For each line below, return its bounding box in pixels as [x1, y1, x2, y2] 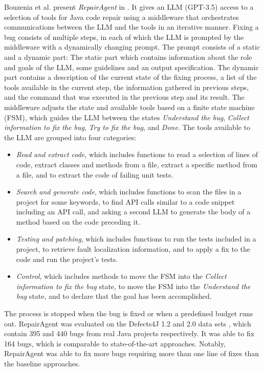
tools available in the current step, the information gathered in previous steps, [4, 81, 249, 92]
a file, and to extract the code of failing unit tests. [16, 169, 173, 180]
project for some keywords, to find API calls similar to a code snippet [16, 196, 235, 207]
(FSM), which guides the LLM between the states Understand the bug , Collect [4, 112, 249, 122]
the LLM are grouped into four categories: [4, 132, 137, 142]
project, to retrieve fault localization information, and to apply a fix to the [16, 244, 250, 254]
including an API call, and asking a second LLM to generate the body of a [16, 206, 251, 217]
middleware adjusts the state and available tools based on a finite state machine [4, 101, 255, 112]
